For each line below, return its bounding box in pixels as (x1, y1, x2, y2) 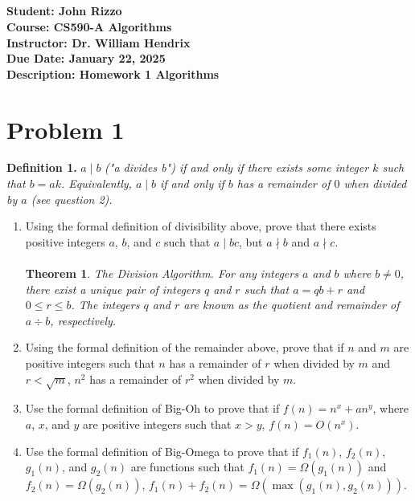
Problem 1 (6, 112, 125, 145)
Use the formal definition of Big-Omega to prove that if (25, 442, 299, 459)
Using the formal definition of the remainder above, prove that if (25, 339, 344, 356)
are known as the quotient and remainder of (183, 296, 400, 313)
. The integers (71, 296, 140, 313)
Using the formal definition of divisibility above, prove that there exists (25, 218, 376, 234)
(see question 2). (31, 190, 113, 207)
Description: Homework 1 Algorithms (6, 65, 220, 82)
